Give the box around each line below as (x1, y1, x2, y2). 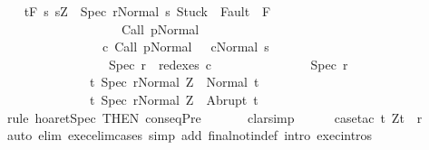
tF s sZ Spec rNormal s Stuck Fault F (24, 2, 271, 20)
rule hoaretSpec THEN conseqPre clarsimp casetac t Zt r (6, 108, 423, 127)
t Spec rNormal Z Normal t (89, 72, 259, 91)
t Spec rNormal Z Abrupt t (89, 89, 258, 108)
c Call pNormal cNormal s (102, 37, 269, 56)
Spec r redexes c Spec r (108, 54, 348, 73)
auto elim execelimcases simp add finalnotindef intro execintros (6, 126, 373, 145)
